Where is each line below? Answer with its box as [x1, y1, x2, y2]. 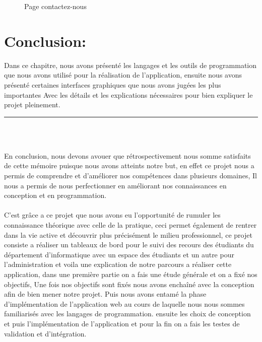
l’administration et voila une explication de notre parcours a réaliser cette [4, 259, 232, 269]
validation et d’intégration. [4, 328, 87, 338]
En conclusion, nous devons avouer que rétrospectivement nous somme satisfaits [4, 150, 251, 161]
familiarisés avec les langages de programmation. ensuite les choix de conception [4, 308, 251, 319]
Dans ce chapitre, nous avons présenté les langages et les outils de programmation [4, 59, 257, 70]
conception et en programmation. [4, 190, 107, 200]
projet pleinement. [4, 99, 60, 110]
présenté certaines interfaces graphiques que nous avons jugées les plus [4, 79, 221, 90]
